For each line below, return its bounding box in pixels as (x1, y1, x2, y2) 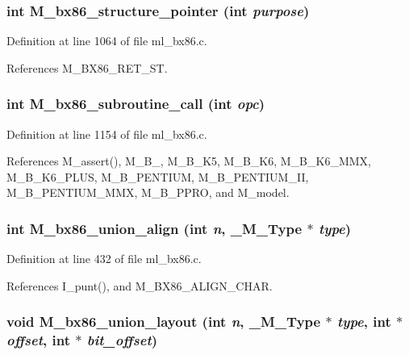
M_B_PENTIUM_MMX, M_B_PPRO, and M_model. (6, 184, 290, 201)
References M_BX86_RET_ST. (6, 59, 168, 76)
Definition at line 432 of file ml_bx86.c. (6, 250, 202, 267)
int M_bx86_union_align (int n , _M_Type (6, 218, 303, 238)
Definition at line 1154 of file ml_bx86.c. (6, 125, 207, 142)
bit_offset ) (86, 330, 158, 350)
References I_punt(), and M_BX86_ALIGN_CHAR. (6, 277, 273, 294)
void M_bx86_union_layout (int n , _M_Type (6, 311, 321, 332)
